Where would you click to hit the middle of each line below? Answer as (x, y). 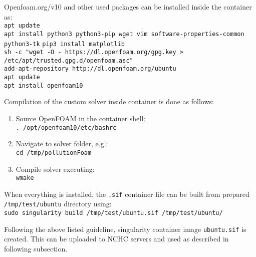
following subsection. (36, 248)
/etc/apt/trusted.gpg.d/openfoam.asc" (69, 60)
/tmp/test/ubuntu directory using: (58, 204)
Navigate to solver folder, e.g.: (62, 144)
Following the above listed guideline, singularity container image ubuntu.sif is (125, 229)
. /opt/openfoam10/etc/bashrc (66, 127)
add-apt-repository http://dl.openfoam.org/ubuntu (90, 69)
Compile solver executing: (55, 169)
